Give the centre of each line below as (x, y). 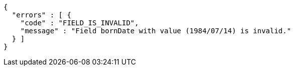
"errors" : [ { (41, 15)
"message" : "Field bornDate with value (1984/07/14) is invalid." (156, 31)
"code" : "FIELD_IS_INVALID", (80, 23)
